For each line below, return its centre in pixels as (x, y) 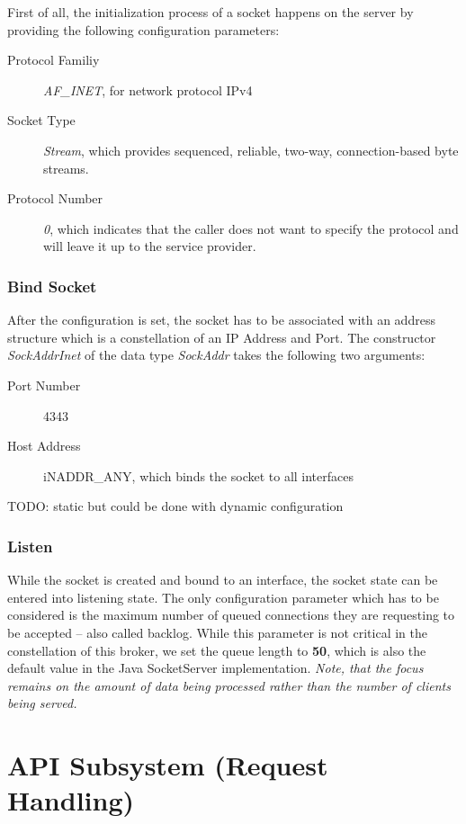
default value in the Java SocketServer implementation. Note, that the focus (215, 668)
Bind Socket (52, 286)
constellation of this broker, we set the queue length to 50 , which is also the (217, 650)
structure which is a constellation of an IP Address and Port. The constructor (222, 337)
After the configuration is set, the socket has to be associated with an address (221, 320)
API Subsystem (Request (168, 765)
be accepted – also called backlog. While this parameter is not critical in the (217, 632)
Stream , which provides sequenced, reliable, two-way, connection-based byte (251, 150)
